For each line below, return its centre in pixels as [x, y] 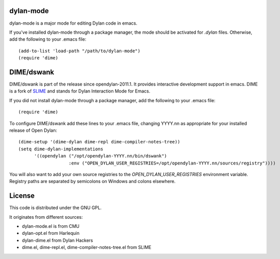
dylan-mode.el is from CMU [51, 226]
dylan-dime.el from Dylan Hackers [57, 240]
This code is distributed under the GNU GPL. [55, 208]
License [22, 196]
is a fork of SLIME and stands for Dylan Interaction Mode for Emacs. [80, 91]
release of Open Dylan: [33, 130]
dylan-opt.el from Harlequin [51, 233]
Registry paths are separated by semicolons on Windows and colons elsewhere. [92, 182]
